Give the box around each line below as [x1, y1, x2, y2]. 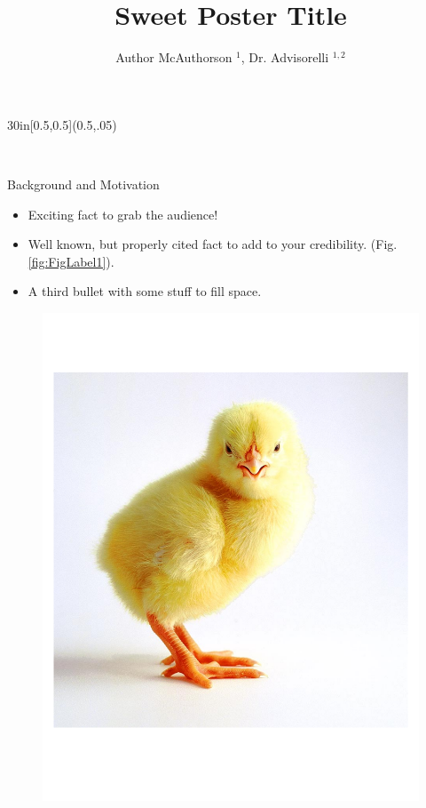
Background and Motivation [7, 174, 160, 193]
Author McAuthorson [115, 48, 233, 67]
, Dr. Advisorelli [241, 48, 329, 67]
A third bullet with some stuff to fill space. [28, 282, 262, 300]
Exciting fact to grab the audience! [28, 204, 218, 223]
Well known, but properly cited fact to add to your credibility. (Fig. [28, 235, 398, 253]
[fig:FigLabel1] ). [28, 252, 114, 270]
